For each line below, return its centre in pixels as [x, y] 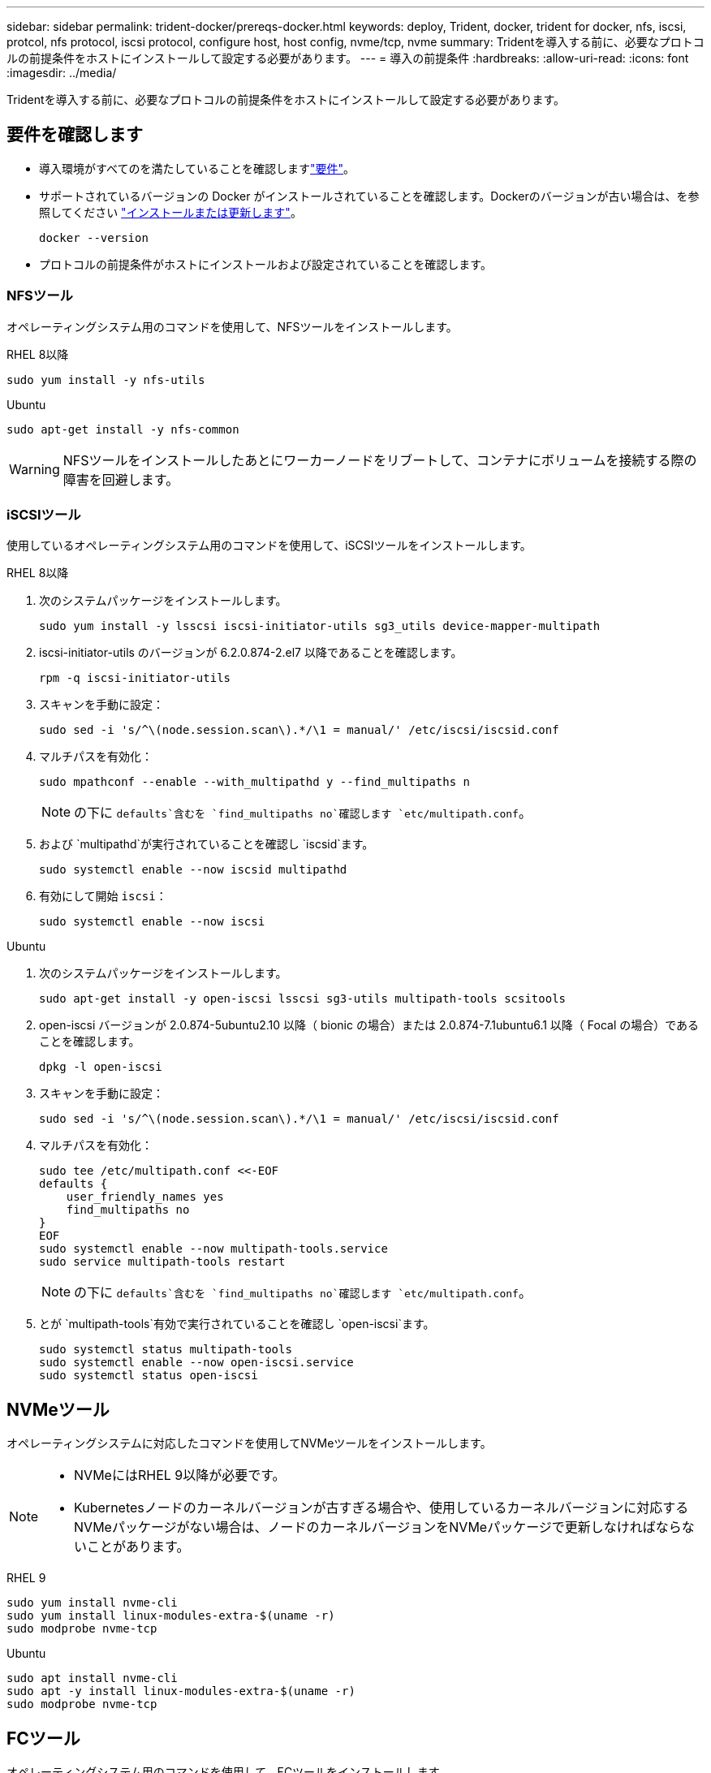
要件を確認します [75, 135]
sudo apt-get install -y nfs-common [123, 429]
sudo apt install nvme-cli [92, 1678]
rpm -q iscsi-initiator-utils [135, 678]
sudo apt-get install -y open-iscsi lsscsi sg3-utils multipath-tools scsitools [303, 999]
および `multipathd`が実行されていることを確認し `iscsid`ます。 [207, 844]
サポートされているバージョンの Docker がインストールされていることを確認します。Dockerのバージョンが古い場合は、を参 [369, 196]
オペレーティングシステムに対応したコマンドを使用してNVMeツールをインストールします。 [249, 1443]
